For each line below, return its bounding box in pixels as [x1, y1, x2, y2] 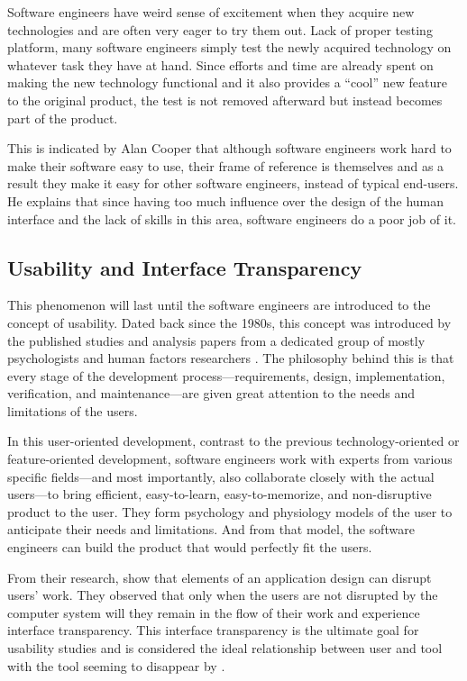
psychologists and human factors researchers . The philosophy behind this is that [7, 349, 454, 368]
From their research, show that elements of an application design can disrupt [7, 567, 432, 586]
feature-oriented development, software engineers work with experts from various [7, 449, 453, 468]
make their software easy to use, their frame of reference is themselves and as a [7, 156, 444, 175]
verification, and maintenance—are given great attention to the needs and [7, 384, 416, 403]
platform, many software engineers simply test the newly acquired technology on [7, 38, 452, 57]
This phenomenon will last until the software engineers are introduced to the [7, 295, 431, 314]
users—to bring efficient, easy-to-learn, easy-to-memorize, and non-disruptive [7, 485, 432, 504]
